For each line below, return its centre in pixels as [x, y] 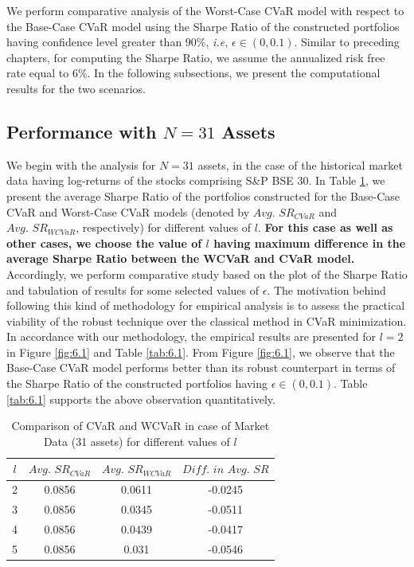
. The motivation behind [326, 289]
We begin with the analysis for [81, 164]
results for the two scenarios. [76, 88]
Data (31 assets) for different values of [137, 441]
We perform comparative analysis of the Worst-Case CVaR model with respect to [205, 10]
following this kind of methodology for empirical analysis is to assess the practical [206, 305]
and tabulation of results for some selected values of [133, 289]
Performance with [82, 131]
